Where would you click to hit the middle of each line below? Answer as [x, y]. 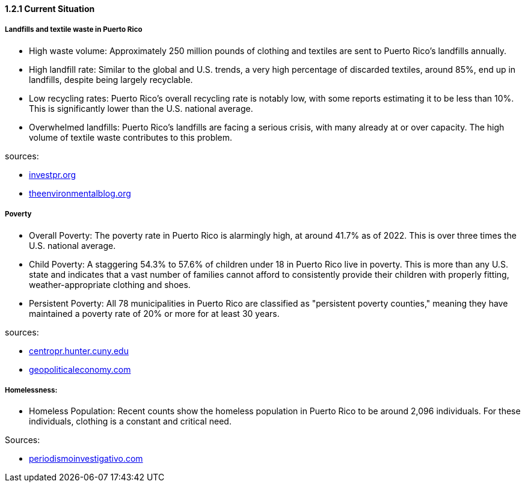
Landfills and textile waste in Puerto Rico [74, 30]
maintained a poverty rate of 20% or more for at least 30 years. [154, 313]
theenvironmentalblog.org [80, 193]
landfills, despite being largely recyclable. [111, 79]
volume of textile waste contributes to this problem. [131, 137]
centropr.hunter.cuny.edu [79, 351]
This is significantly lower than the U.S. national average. [141, 108]
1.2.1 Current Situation [50, 9]
